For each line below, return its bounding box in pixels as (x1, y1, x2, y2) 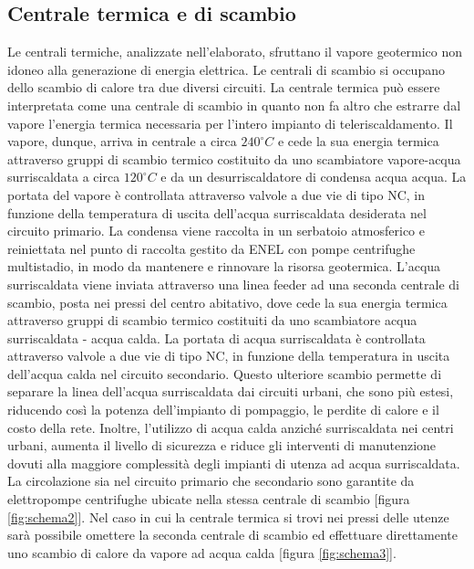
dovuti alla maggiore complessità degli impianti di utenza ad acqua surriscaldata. (7, 453, 460, 472)
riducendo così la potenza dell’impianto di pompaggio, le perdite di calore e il (7, 400, 439, 419)
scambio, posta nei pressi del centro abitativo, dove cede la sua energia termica (7, 292, 448, 311)
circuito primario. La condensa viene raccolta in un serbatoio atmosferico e (7, 221, 425, 240)
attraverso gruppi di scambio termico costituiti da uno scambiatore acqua (7, 311, 417, 330)
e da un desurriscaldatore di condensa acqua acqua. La (160, 167, 467, 186)
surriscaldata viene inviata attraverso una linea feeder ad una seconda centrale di (7, 274, 459, 293)
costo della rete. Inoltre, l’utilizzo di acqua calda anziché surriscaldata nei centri (7, 417, 454, 437)
